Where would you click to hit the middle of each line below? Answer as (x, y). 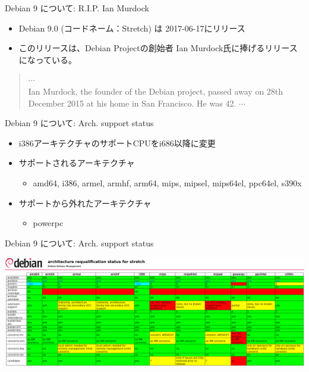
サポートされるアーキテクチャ (77, 163)
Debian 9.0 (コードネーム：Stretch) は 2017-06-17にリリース (132, 28)
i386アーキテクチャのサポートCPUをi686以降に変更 (117, 143)
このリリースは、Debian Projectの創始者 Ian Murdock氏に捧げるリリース (158, 48)
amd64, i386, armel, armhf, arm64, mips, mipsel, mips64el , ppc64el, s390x (167, 182)
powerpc (48, 223)
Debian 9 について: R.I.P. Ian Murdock (77, 8)
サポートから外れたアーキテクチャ (85, 203)
